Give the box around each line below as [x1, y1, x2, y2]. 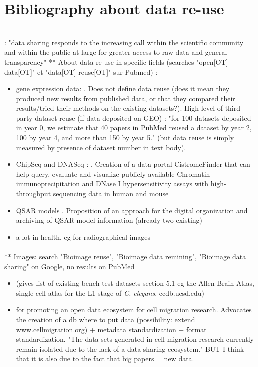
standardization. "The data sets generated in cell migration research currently [16, 334, 254, 344]
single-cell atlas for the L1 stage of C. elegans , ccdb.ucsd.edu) [16, 287, 205, 298]
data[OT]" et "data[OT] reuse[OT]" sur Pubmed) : [4, 66, 158, 77]
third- [225, 103, 243, 113]
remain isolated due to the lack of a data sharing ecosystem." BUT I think [16, 343, 244, 354]
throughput [16, 188, 51, 199]
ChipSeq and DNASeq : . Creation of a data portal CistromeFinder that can [16, 159, 250, 169]
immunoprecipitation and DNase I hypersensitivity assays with [16, 178, 208, 189]
